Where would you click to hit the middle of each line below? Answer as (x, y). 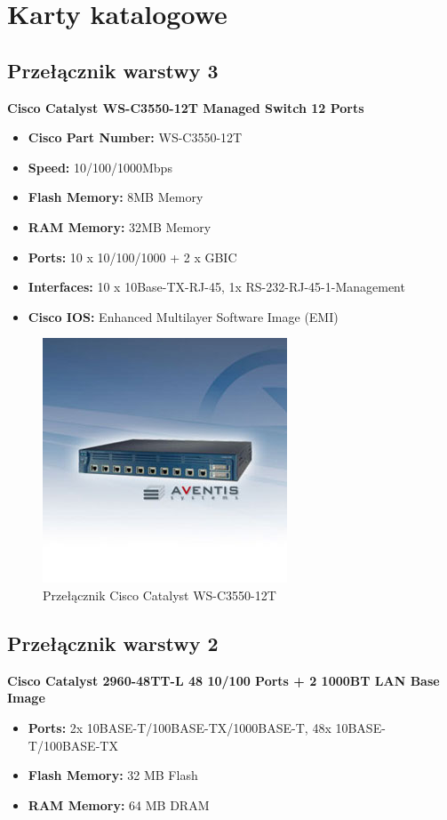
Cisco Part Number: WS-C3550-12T (135, 137)
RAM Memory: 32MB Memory (120, 226)
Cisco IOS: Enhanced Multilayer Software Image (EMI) (183, 316)
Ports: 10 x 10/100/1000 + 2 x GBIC (132, 257)
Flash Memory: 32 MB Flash (113, 775)
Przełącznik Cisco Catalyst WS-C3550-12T (160, 595)
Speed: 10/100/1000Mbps (100, 167)
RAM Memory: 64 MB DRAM (119, 804)
